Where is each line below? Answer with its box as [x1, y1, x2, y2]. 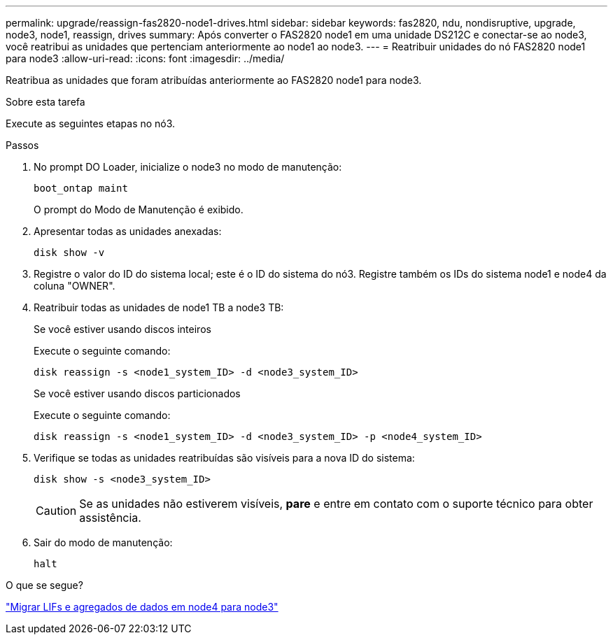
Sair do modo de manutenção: [34, 536, 173, 548]
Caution [36, 504, 77, 518]
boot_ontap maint [34, 183, 128, 194]
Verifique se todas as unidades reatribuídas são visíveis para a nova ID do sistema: [34, 452, 415, 464]
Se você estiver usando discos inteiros [34, 323, 211, 335]
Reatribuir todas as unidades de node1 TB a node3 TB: [34, 301, 284, 313]
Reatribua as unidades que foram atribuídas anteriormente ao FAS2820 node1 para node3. [6, 74, 422, 86]
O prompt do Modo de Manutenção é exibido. [34, 204, 244, 215]
